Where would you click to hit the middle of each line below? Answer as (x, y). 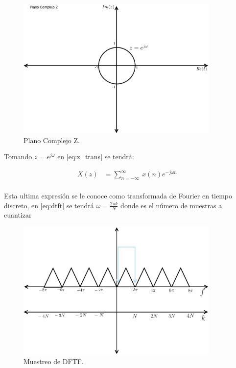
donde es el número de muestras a (171, 205)
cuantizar (18, 215)
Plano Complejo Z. (52, 140)
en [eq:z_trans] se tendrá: (96, 157)
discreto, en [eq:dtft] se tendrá (49, 205)
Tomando (18, 157)
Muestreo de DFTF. (54, 361)
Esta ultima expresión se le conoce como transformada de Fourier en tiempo (118, 195)
